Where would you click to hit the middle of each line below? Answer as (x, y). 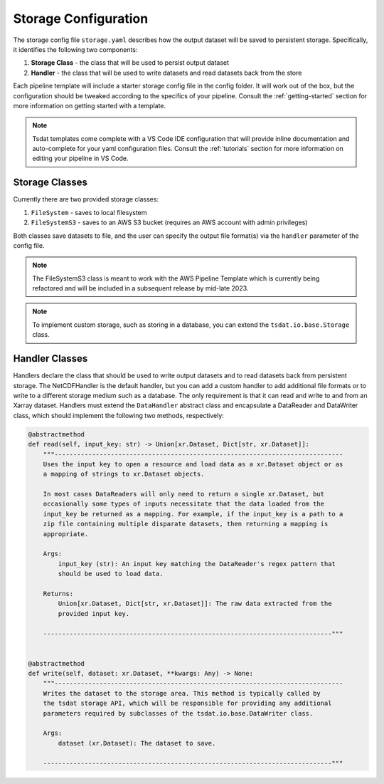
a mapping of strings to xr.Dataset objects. (124, 474)
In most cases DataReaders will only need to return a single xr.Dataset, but (184, 494)
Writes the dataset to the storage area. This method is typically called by (182, 693)
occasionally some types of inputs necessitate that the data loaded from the (184, 504)
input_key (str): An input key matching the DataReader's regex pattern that (197, 564)
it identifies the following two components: (75, 49)
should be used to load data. (111, 574)
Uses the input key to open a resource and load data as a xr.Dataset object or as (193, 464)
